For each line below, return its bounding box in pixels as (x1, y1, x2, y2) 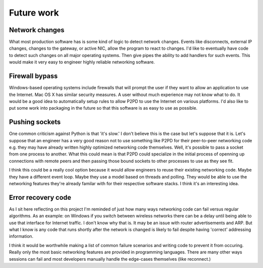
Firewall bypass (9, 72, 58, 80)
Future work (9, 7, 59, 18)
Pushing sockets (9, 118, 61, 126)
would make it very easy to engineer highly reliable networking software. (9, 59, 155, 65)
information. (9, 233, 34, 239)
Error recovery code (9, 193, 72, 202)
